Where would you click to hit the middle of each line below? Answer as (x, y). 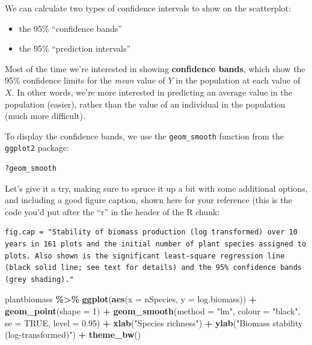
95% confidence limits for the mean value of (85, 80)
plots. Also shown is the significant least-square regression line (145, 256)
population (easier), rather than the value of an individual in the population (145, 104)
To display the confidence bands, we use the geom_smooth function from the (145, 136)
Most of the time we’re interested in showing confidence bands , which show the (155, 68)
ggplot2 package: (37, 148)
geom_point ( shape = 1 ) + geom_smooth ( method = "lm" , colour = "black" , (153, 311)
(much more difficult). (45, 116)
